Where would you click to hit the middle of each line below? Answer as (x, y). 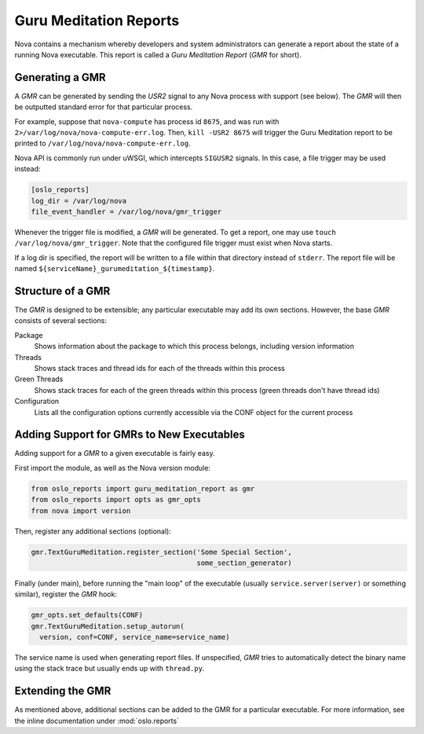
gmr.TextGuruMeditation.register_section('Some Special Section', (161, 552)
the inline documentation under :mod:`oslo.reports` (97, 721)
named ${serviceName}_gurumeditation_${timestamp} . (115, 269)
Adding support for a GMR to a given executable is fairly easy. (115, 453)
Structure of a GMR (62, 291)
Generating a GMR (60, 77)
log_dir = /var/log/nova (79, 201)
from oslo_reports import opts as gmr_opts (116, 500)
